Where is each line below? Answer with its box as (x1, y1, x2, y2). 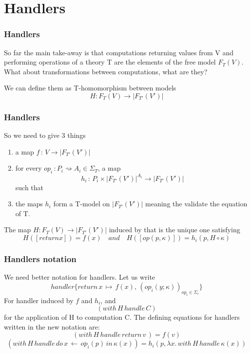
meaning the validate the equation (145, 199, 248, 209)
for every (15, 163, 42, 173)
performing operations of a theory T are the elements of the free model (4, 57, 216, 67)
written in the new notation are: (4, 321, 100, 331)
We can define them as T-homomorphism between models (4, 83, 176, 93)
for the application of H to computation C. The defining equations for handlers (4, 312, 240, 322)
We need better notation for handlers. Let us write (4, 272, 155, 282)
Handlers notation (4, 252, 77, 265)
